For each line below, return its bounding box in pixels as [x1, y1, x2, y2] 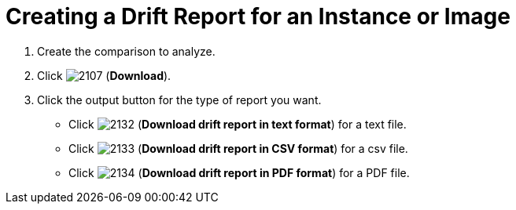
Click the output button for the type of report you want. [37, 92, 322, 107]
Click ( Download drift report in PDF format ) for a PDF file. [68, 165, 410, 179]
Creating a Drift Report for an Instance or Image [6, 3, 510, 30]
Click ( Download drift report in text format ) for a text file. [68, 117, 407, 131]
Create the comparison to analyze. [37, 44, 216, 58]
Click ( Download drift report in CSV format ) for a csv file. [68, 141, 408, 155]
